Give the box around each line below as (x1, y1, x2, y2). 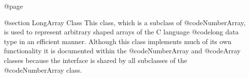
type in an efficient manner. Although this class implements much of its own (4, 36, 232, 46)
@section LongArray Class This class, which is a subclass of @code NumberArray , (4, 17, 246, 27)
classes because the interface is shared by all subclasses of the (4, 55, 188, 65)
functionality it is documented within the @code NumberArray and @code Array (4, 46, 241, 56)
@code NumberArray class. (4, 64, 82, 75)
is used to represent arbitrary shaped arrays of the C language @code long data (4, 27, 239, 37)
